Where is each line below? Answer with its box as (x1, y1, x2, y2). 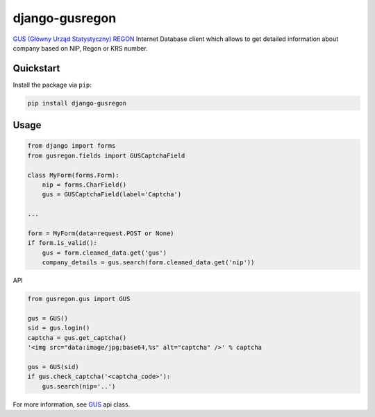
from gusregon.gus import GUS (27, 295, 131, 303)
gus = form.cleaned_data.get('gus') (42, 248, 167, 257)
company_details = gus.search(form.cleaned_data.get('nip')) (42, 259, 255, 266)
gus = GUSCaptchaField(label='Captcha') (42, 191, 182, 198)
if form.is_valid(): (27, 239, 97, 247)
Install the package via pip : (12, 80, 92, 89)
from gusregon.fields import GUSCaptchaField (27, 151, 185, 160)
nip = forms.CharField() (42, 180, 127, 189)
